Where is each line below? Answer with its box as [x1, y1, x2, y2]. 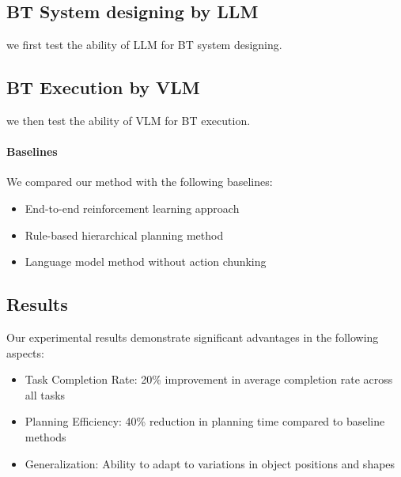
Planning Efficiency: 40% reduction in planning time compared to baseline [25, 413, 385, 430]
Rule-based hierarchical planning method [25, 226, 224, 243]
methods [25, 428, 66, 445]
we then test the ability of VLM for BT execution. [6, 112, 251, 128]
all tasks [25, 386, 66, 403]
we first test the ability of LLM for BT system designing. [6, 36, 282, 53]
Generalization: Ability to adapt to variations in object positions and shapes [25, 455, 395, 471]
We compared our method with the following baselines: [6, 173, 273, 190]
